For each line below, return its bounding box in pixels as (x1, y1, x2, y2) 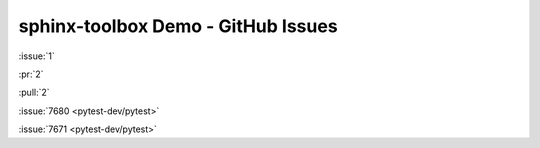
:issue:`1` (18, 50, 55, 62)
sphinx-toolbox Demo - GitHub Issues (18, 15, 339, 37)
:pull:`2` (18, 86, 50, 99)
